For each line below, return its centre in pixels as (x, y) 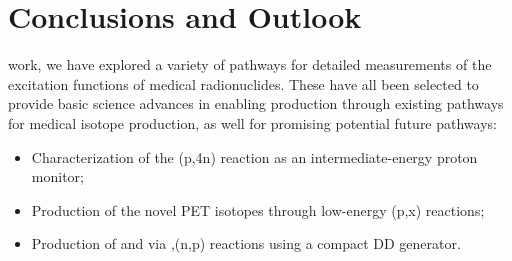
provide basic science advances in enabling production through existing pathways (256, 103)
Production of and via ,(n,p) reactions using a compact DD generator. (246, 243)
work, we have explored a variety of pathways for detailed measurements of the (250, 64)
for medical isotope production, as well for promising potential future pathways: (252, 122)
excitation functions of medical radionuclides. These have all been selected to (243, 83)
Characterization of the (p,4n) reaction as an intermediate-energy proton (254, 156)
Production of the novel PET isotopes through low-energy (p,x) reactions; (258, 209)
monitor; (57, 176)
